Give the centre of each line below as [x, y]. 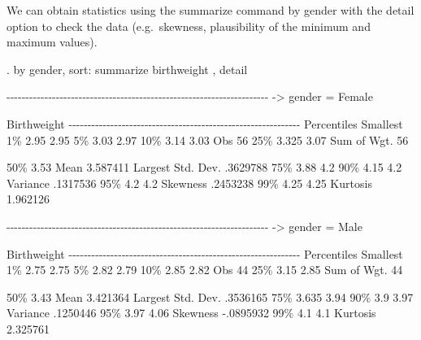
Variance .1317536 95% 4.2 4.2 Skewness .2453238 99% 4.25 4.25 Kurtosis [189, 183]
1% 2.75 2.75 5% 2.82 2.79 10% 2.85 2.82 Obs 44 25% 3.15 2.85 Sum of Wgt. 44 [205, 270]
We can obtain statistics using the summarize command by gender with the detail [210, 10]
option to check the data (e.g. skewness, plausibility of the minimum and [189, 26]
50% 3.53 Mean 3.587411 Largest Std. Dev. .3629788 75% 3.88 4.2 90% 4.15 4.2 [204, 167]
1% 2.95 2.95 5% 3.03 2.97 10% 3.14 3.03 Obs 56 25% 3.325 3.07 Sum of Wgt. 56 [208, 139]
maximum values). [52, 42]
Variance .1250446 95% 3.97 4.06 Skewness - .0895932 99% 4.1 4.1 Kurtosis [191, 313]
